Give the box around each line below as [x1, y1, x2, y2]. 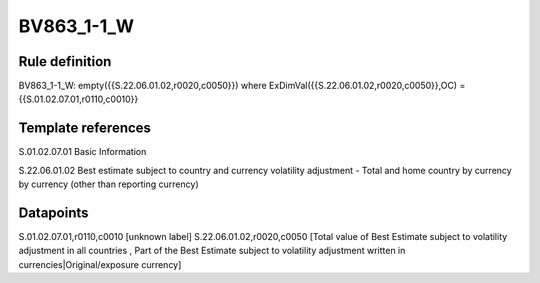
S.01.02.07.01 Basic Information [18, 146, 147, 158]
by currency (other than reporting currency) [18, 178, 199, 190]
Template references [18, 120, 152, 137]
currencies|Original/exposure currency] [18, 258, 182, 270]
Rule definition [18, 53, 112, 70]
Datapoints [18, 204, 89, 221]
